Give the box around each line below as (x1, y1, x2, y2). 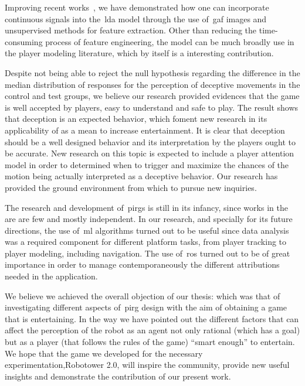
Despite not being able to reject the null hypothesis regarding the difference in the (5, 66, 300, 78)
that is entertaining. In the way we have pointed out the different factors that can (5, 312, 299, 324)
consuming (5, 35, 43, 47)
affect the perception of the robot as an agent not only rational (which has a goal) (5, 324, 300, 336)
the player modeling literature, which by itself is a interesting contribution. (5, 47, 274, 59)
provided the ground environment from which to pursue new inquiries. (5, 181, 257, 193)
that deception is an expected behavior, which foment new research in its (5, 112, 267, 125)
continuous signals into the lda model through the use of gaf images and (5, 12, 267, 25)
